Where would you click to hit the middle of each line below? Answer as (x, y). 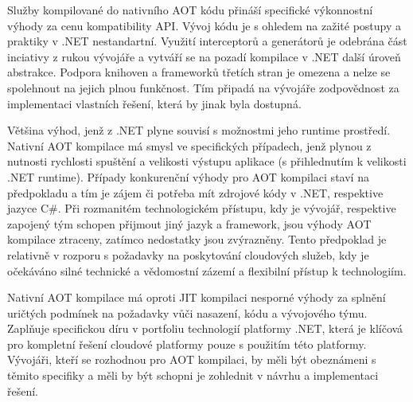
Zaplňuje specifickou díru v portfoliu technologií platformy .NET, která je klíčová (205, 328)
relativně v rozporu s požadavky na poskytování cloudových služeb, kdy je (188, 254)
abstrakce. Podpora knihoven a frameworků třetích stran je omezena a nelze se (199, 72)
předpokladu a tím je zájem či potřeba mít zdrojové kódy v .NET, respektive (195, 192)
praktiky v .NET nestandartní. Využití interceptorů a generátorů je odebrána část (207, 41)
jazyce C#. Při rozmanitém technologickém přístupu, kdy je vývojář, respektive (202, 208)
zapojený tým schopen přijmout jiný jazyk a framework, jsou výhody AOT (189, 223)
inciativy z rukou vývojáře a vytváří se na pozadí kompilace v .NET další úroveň (204, 56)
